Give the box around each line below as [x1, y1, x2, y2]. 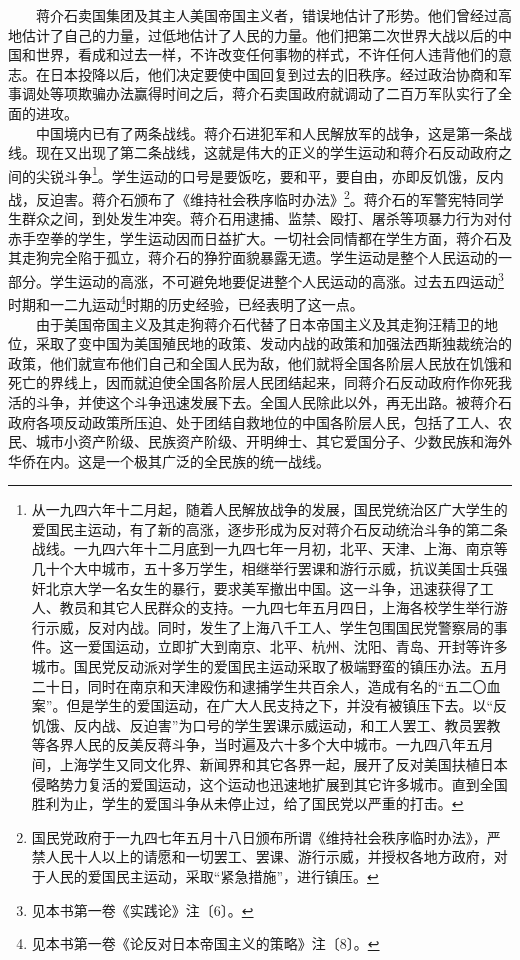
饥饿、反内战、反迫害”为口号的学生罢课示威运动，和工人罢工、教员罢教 [31, 714, 501, 735]
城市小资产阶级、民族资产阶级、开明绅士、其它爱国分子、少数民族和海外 [35, 431, 512, 452]
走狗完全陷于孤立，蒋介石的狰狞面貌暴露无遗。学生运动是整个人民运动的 [21, 247, 498, 268]
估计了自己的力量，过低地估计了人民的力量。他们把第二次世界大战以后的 [21, 24, 498, 45]
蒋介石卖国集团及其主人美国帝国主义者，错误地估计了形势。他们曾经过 [35, 5, 498, 25]
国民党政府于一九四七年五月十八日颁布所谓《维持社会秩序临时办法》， [31, 826, 487, 847]
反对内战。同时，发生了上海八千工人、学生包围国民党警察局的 [87, 616, 494, 637]
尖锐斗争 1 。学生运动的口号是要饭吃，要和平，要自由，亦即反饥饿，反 [35, 162, 490, 186]
